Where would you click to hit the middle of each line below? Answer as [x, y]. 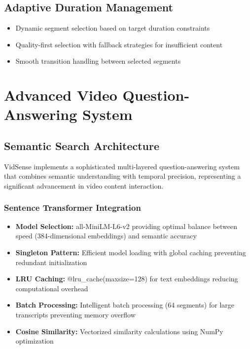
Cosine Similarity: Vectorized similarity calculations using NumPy [119, 331]
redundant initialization [51, 262]
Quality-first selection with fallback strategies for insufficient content [119, 44]
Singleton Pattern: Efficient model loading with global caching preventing [131, 252]
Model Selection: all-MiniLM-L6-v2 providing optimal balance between [126, 226]
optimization [35, 341]
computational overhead [52, 288]
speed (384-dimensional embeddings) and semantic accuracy [106, 236]
